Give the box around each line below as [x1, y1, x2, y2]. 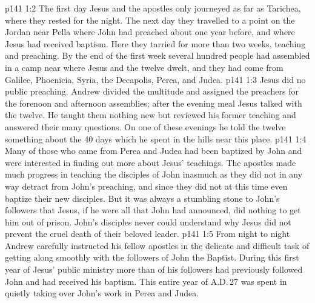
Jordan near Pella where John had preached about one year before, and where [5, 25, 295, 38]
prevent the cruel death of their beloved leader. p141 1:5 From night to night [5, 227, 290, 240]
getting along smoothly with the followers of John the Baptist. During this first [5, 251, 299, 264]
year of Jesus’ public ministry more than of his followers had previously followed [5, 263, 303, 276]
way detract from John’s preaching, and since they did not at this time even [5, 179, 288, 192]
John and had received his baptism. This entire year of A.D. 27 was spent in [5, 275, 287, 287]
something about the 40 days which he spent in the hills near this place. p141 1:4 [5, 132, 307, 145]
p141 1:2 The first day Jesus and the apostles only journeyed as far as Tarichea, [5, 2, 301, 14]
